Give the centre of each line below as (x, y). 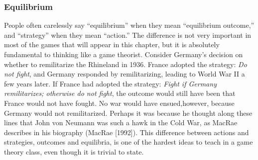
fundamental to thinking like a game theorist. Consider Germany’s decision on (124, 54)
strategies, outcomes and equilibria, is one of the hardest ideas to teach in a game (129, 142)
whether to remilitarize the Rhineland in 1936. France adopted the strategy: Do (126, 64)
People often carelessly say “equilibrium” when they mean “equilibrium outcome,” (129, 25)
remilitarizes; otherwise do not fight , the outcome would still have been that (120, 93)
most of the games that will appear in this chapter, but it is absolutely (112, 44)
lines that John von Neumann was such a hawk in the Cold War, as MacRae (121, 122)
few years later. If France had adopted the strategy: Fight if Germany (110, 83)
